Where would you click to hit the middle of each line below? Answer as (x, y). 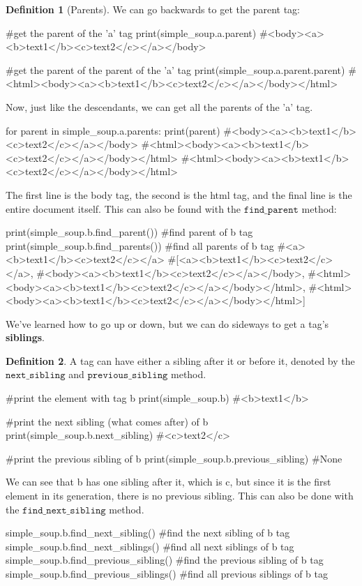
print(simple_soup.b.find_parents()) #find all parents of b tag (140, 245)
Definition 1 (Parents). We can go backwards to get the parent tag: (153, 9)
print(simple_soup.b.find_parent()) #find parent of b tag (129, 232)
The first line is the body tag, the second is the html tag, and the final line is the (179, 194)
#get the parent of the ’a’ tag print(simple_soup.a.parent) (131, 32)
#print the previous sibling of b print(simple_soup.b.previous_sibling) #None (174, 458)
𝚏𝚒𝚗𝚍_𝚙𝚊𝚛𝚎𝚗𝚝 (271, 210)
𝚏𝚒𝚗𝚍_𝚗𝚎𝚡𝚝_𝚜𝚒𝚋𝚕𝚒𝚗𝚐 (64, 510)
